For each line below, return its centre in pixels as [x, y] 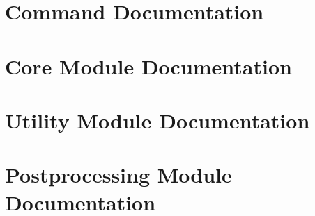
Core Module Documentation [148, 66]
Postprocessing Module [118, 175]
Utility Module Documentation [157, 120]
